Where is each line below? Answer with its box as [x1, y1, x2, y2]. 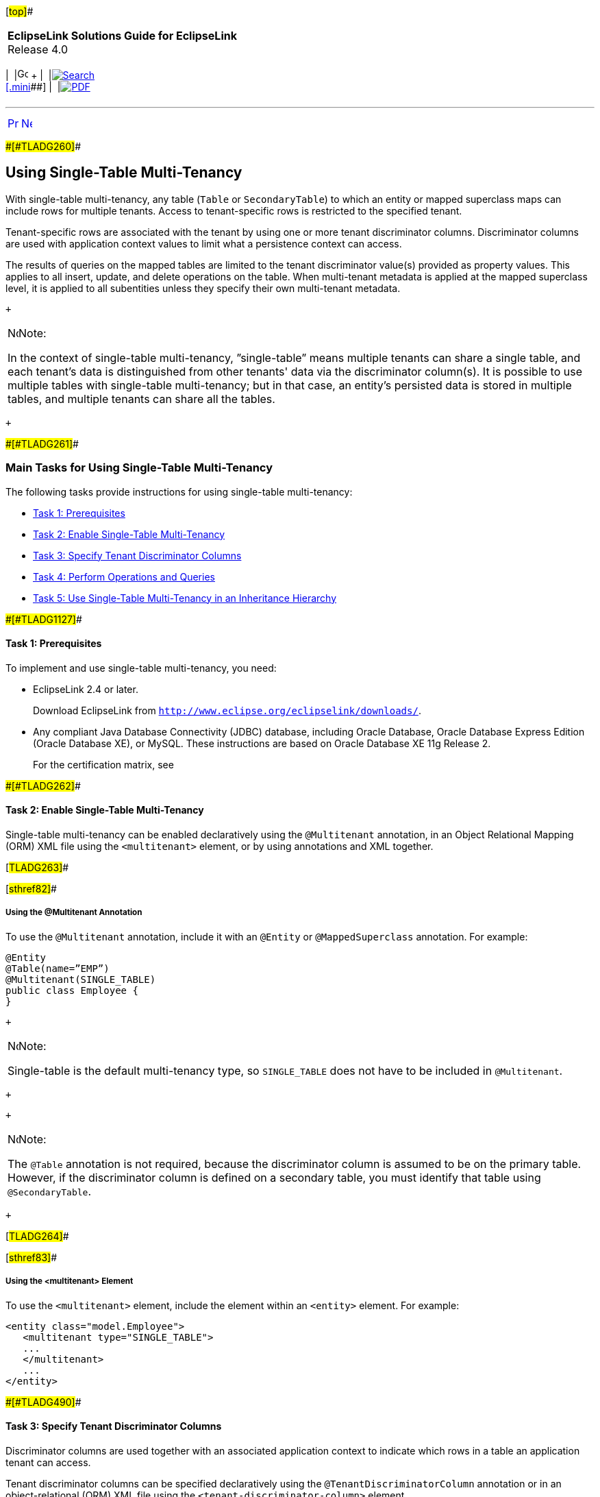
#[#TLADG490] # [5, 1396, 82, 1408]
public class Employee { [5, 984, 138, 996]
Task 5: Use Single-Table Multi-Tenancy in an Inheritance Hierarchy [33, 592, 337, 604]
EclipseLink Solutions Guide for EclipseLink [8, 29, 237, 42]
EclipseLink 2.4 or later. [33, 683, 138, 695]
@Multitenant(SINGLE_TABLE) [5, 973, 156, 985]
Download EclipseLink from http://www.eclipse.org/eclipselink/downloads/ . [33, 704, 421, 716]
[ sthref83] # [5, 1251, 58, 1263]
